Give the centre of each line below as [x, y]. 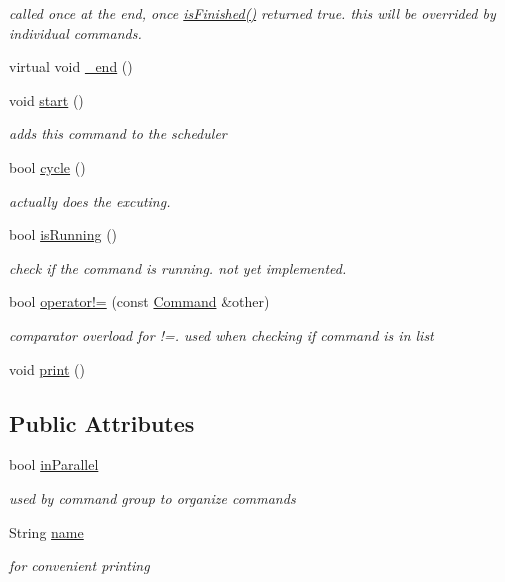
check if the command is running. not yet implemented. [178, 267]
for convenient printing [79, 565]
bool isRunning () [63, 234]
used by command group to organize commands [152, 497]
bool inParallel [54, 464]
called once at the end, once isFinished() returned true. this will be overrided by [252, 13]
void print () [47, 368]
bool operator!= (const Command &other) [139, 301]
